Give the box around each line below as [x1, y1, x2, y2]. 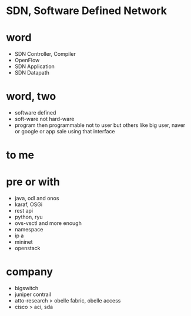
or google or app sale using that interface [14, 128, 115, 135]
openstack [14, 245, 41, 252]
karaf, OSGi [14, 201, 43, 208]
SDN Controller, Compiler [14, 51, 76, 58]
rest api [14, 207, 33, 214]
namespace [14, 226, 43, 233]
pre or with [6, 175, 61, 189]
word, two [6, 90, 56, 103]
